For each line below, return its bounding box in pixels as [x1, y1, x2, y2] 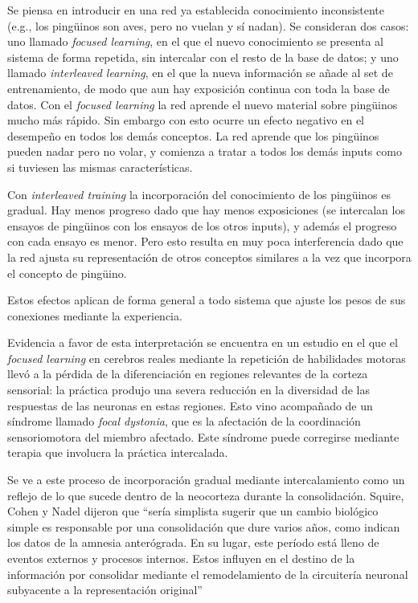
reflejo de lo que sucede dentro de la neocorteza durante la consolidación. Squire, [7, 487, 404, 503]
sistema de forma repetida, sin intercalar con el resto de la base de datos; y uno [7, 48, 399, 65]
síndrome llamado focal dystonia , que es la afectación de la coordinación [7, 413, 361, 430]
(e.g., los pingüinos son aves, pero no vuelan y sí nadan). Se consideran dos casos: [7, 17, 409, 34]
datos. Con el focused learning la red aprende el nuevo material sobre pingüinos [7, 96, 398, 112]
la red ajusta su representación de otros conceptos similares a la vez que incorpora [7, 248, 412, 265]
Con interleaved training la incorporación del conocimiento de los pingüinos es [7, 185, 391, 202]
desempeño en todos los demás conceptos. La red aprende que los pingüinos [7, 127, 379, 144]
